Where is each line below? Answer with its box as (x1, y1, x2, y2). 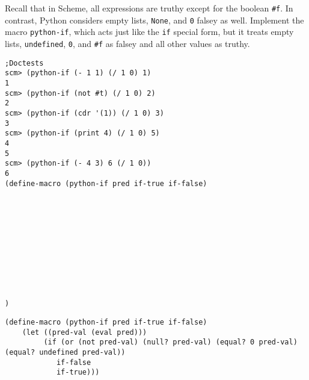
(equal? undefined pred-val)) (5, 348, 126, 357)
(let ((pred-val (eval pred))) (22, 328, 147, 337)
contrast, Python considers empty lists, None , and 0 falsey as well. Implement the (5, 13, 304, 26)
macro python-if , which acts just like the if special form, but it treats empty (5, 25, 294, 38)
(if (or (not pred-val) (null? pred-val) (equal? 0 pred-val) (43, 338, 298, 347)
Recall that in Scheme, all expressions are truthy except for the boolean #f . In (5, 2, 293, 14)
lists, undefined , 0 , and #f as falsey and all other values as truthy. (5, 37, 250, 49)
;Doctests (5, 58, 44, 67)
